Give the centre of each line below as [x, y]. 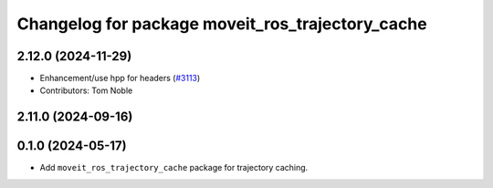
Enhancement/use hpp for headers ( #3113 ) [120, 78]
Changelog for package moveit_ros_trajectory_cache [222, 24]
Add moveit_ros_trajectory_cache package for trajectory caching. [174, 168]
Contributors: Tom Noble [86, 90]
